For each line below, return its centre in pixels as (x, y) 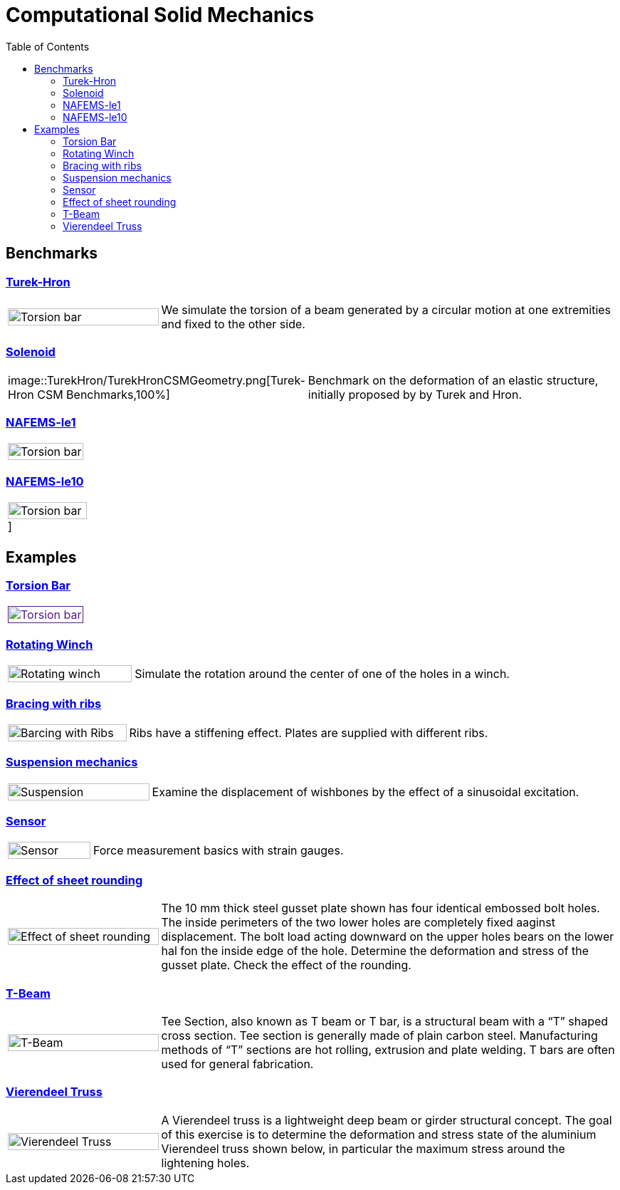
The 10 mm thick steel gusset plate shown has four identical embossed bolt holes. (380, 908)
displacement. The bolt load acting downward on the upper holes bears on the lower (388, 937)
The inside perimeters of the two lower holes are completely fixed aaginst (358, 923)
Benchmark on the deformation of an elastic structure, (453, 380)
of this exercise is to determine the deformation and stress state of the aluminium (379, 1134)
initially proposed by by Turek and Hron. (415, 394)
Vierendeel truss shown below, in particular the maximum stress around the (363, 1148)
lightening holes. (205, 1163)
